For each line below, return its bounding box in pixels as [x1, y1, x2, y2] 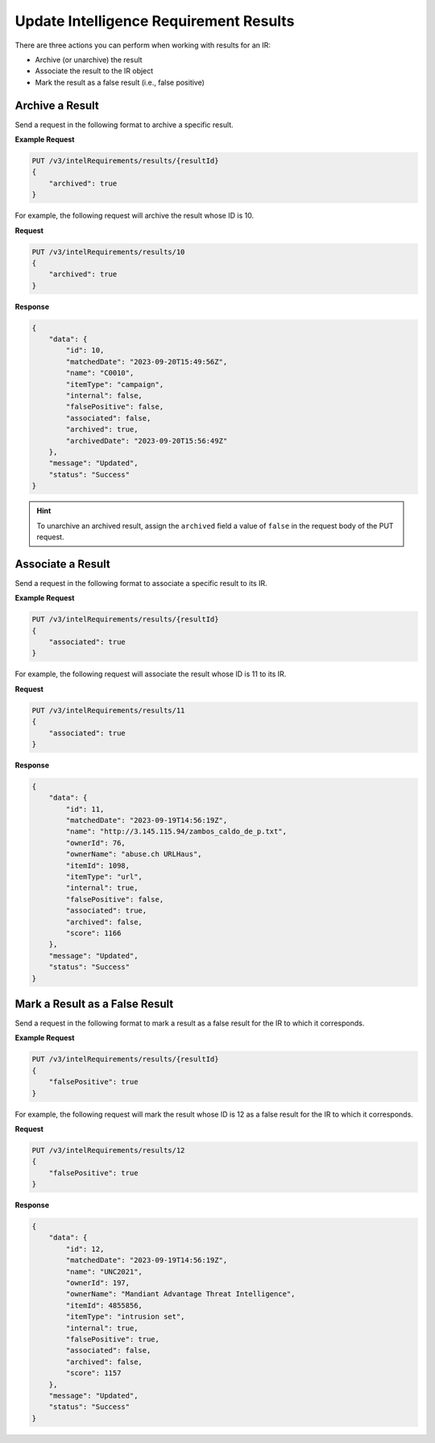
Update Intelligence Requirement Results [14, 12, 295, 30]
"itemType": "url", [65, 871, 143, 881]
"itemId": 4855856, [65, 1300, 143, 1310]
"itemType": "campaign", [65, 380, 164, 389]
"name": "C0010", [65, 368, 135, 378]
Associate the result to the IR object [35, 66, 154, 76]
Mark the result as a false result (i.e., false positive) [35, 77, 205, 87]
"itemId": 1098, [65, 861, 130, 870]
